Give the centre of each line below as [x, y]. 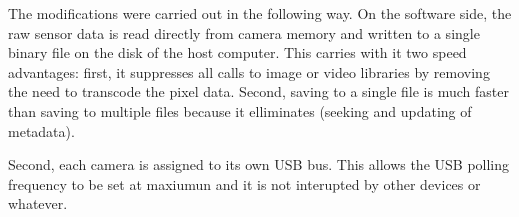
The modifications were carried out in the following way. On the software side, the [260, 13]
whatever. [38, 203]
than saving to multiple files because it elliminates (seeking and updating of [240, 110]
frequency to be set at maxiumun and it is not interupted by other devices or [244, 183]
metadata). [41, 130]
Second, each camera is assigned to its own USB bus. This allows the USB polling [259, 164]
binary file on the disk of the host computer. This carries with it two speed [237, 52]
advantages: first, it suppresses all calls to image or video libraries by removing [249, 71]
